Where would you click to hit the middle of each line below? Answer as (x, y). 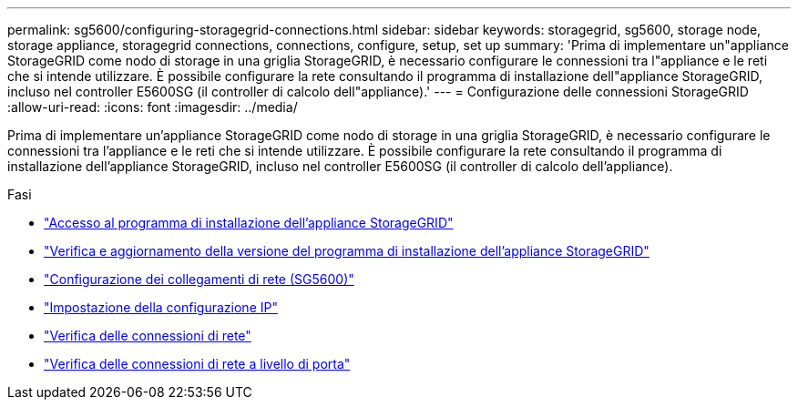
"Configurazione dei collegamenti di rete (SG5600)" (199, 279)
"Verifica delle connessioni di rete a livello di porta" (197, 364)
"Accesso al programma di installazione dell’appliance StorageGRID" (249, 223)
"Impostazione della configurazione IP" (161, 307)
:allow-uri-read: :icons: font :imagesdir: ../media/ (153, 107)
